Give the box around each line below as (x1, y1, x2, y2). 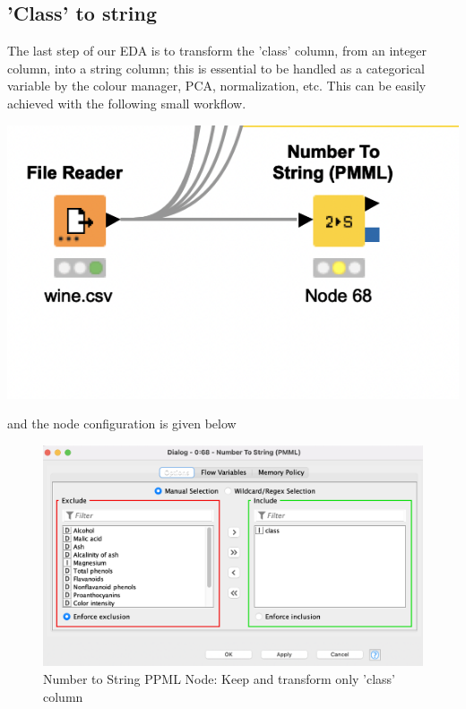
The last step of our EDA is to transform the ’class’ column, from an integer (7, 41, 427, 60)
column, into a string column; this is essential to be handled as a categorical (7, 58, 426, 77)
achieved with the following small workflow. (7, 93, 246, 112)
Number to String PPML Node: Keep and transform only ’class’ (43, 670, 396, 687)
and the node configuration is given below (7, 414, 237, 433)
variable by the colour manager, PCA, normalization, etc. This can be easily (7, 76, 427, 95)
